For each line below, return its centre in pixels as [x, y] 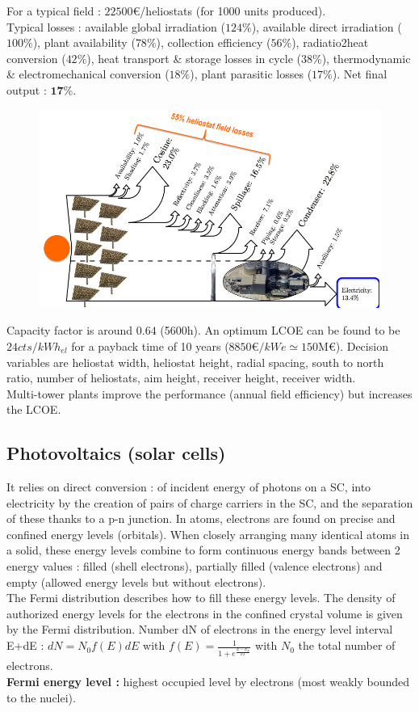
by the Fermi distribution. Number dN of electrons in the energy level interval [200, 629]
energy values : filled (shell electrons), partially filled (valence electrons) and [195, 566]
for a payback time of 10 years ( [150, 345]
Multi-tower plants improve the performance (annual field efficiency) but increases [209, 393]
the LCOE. [34, 409]
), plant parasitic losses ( [251, 74]
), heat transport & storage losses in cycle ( [194, 58]
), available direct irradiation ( [327, 26]
